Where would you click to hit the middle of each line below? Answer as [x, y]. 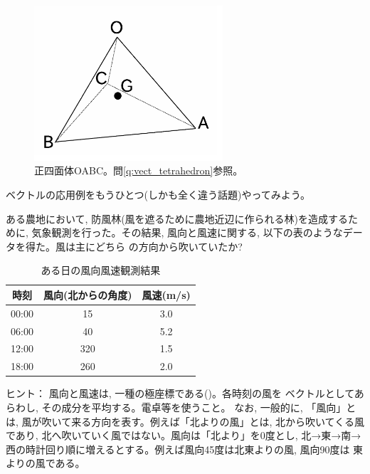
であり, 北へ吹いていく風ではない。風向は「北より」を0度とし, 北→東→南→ [184, 435]
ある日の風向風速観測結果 [101, 270]
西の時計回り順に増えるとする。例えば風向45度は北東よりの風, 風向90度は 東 [185, 449]
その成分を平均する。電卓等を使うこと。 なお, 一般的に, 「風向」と [199, 407]
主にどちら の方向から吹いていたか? [159, 246]
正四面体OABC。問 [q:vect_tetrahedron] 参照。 [139, 170]
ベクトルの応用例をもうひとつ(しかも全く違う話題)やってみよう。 [158, 194]
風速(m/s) [166, 294]
